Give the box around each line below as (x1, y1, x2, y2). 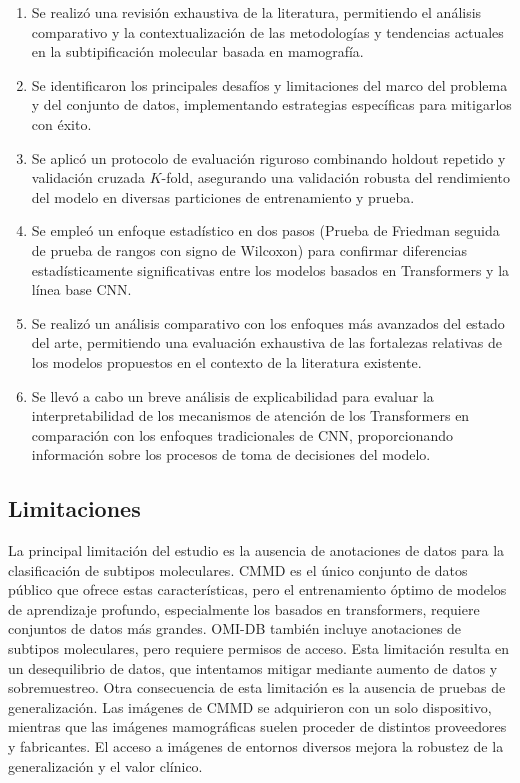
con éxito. (31, 113, 92, 134)
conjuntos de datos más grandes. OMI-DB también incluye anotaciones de (8, 618, 462, 639)
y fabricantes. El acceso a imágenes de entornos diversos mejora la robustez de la (8, 736, 504, 757)
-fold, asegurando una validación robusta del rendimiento (161, 167, 510, 188)
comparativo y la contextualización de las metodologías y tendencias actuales (31, 21, 504, 42)
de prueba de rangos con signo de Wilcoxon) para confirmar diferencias (31, 239, 468, 260)
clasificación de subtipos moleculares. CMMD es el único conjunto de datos (8, 559, 468, 580)
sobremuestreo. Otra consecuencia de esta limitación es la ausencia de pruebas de (8, 677, 506, 698)
